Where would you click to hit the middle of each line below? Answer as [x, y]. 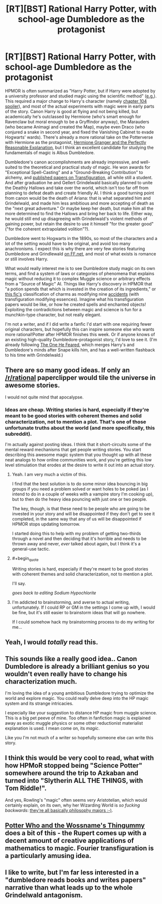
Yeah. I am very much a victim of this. [49, 475]
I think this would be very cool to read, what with [79, 758]
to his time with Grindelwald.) [34, 355]
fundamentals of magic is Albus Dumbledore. [50, 152]
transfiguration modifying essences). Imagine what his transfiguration [74, 299]
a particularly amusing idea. [48, 856]
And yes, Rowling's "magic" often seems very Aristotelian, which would [76, 800]
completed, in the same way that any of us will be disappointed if [77, 519]
